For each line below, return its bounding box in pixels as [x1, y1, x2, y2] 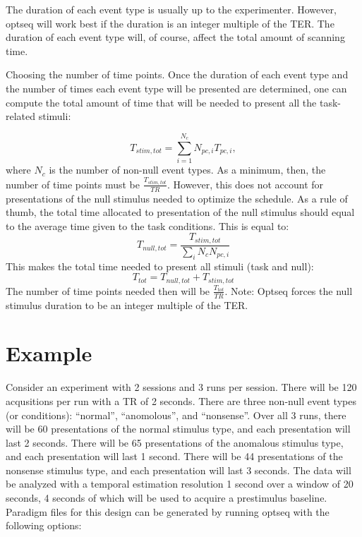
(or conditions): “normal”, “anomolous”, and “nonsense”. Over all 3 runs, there [6, 407, 346, 422]
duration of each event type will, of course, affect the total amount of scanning [6, 30, 345, 44]
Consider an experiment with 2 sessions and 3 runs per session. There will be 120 [6, 380, 357, 394]
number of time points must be [6, 176, 140, 191]
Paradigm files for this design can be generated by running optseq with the [6, 504, 330, 519]
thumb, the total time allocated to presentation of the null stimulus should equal [6, 205, 355, 219]
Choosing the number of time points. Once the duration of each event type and [6, 67, 349, 82]
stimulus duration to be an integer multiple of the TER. [6, 297, 248, 312]
